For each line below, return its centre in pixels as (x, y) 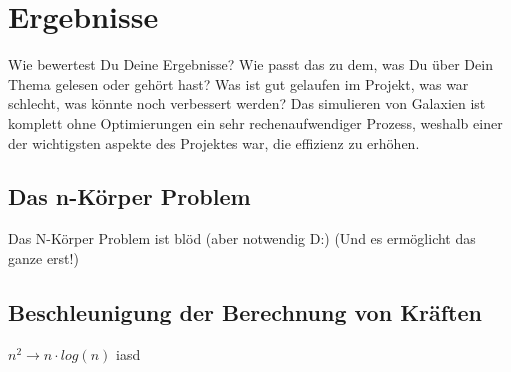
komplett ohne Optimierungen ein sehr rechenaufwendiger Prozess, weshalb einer (255, 122)
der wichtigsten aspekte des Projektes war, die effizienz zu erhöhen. (214, 142)
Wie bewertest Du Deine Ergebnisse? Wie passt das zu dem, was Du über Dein (250, 64)
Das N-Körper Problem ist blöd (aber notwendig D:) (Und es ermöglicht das (242, 238)
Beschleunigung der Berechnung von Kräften (245, 311)
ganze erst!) (43, 257)
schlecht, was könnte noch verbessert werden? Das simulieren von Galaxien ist (247, 103)
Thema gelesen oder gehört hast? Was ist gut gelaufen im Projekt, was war (238, 83)
